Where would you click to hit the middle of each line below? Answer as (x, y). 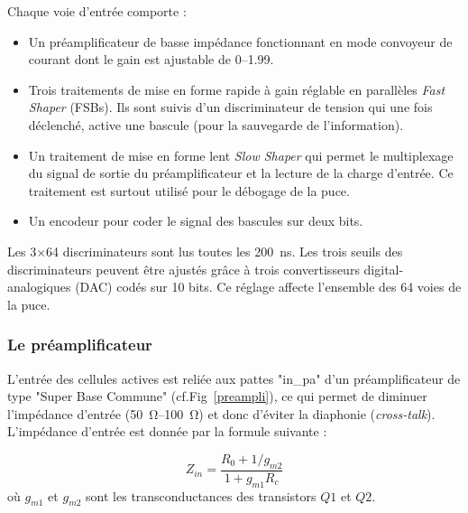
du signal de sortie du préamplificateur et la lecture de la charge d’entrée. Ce (241, 173)
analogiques (39, 287)
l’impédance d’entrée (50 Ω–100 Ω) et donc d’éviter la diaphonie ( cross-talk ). (221, 413)
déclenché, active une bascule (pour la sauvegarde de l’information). (216, 124)
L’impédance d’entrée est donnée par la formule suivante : (167, 431)
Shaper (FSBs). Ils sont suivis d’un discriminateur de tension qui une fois (230, 107)
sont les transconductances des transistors (201, 495)
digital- (384, 269)
